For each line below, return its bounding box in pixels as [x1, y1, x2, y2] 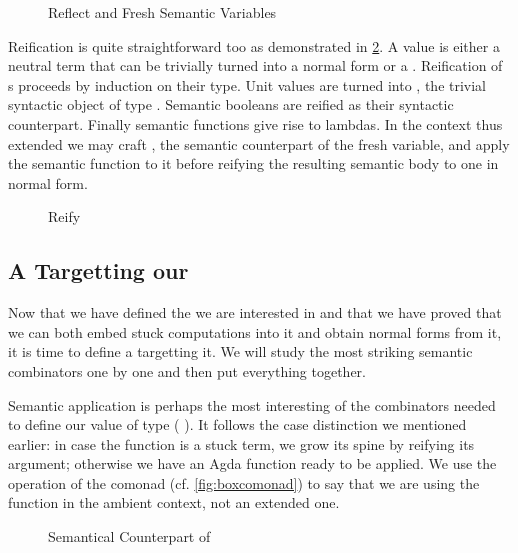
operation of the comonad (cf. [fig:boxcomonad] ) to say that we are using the [8, 472, 480, 493]
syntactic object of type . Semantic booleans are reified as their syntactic [8, 94, 454, 115]
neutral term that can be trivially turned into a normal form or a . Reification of [8, 55, 503, 76]
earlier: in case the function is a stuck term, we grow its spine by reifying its [8, 433, 475, 454]
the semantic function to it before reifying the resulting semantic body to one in [8, 153, 499, 174]
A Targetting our [8, 255, 189, 286]
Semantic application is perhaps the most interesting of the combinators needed [8, 394, 496, 415]
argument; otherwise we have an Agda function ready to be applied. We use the [8, 453, 497, 474]
